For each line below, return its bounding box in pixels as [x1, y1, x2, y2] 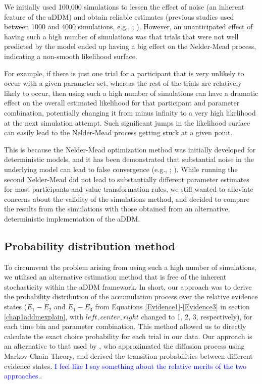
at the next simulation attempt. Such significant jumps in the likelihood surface [4, 117, 250, 128]
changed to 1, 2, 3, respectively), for [141, 311, 252, 321]
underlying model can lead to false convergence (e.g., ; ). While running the [4, 163, 238, 174]
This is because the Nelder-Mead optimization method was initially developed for [4, 144, 256, 154]
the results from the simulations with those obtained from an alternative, [4, 203, 230, 214]
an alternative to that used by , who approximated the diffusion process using [4, 341, 245, 351]
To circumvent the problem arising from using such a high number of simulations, [4, 261, 256, 272]
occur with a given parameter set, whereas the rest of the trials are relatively [4, 78, 242, 88]
